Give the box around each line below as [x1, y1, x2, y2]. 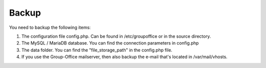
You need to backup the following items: [9, 24, 91, 30]
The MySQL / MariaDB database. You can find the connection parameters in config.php [21, 40, 199, 46]
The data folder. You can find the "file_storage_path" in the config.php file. [21, 47, 172, 53]
